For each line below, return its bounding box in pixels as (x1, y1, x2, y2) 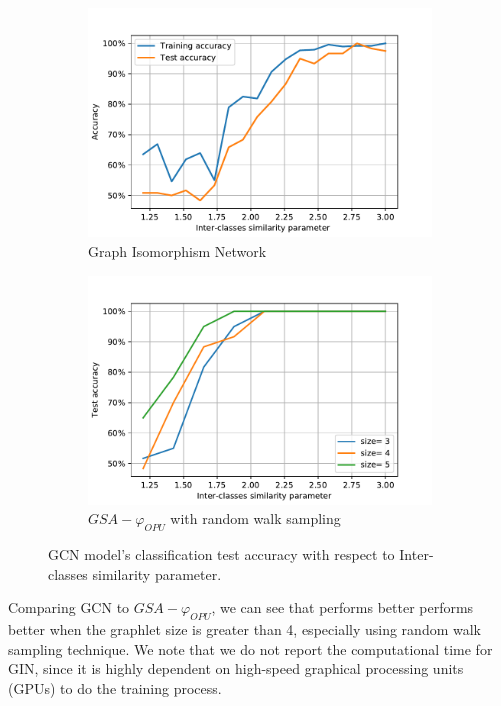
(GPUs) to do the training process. (8, 678, 222, 698)
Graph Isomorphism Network (88, 240, 267, 261)
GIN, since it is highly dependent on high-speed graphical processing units (8, 658, 464, 679)
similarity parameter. (92, 563, 222, 584)
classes (48, 563, 88, 584)
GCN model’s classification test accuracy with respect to (48, 544, 395, 565)
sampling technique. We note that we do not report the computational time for (8, 638, 493, 659)
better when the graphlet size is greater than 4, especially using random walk (8, 619, 481, 640)
